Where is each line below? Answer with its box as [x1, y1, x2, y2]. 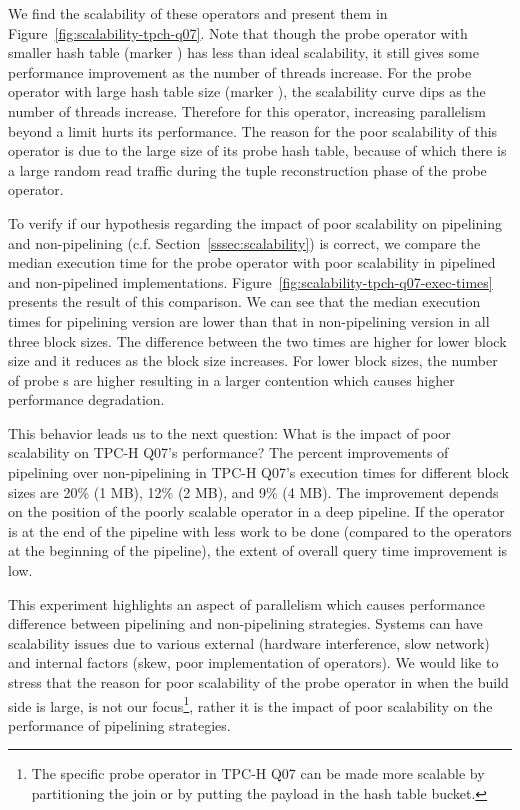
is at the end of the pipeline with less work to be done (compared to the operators [8, 520, 512, 541]
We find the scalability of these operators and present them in [8, 3, 388, 23]
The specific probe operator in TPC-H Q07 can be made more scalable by [31, 763, 485, 784]
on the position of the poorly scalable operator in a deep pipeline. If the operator [8, 501, 505, 522]
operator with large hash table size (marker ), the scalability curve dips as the [8, 81, 486, 102]
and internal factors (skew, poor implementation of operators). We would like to [8, 652, 499, 673]
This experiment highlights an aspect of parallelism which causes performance [8, 593, 485, 614]
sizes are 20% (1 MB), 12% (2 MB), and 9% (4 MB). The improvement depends [8, 481, 499, 502]
